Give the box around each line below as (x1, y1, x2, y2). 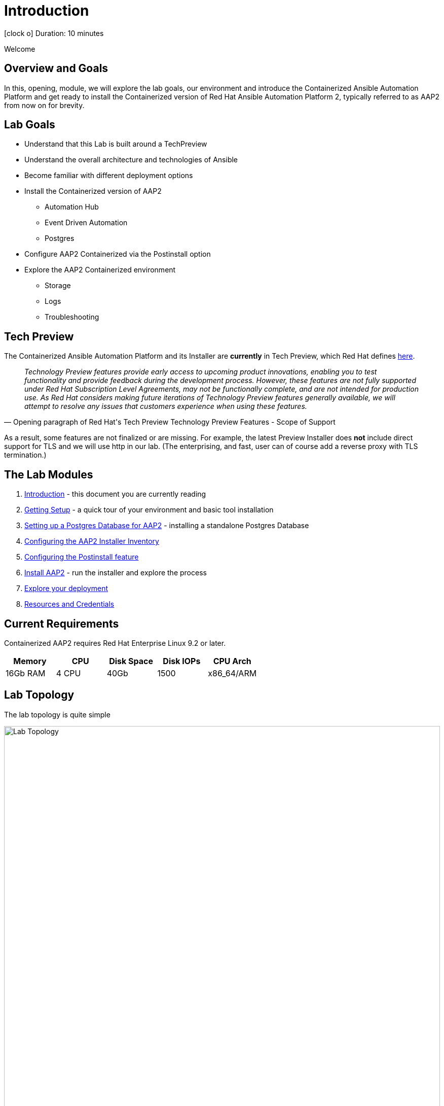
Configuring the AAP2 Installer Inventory (24, 537, 159, 546)
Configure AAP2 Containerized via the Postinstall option (24, 250, 211, 259)
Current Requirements (4, 617, 119, 630)
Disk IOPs (163, 655, 201, 666)
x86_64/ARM (208, 668, 257, 678)
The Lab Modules (4, 468, 93, 481)
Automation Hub (45, 202, 99, 212)
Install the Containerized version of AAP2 (24, 187, 162, 196)
